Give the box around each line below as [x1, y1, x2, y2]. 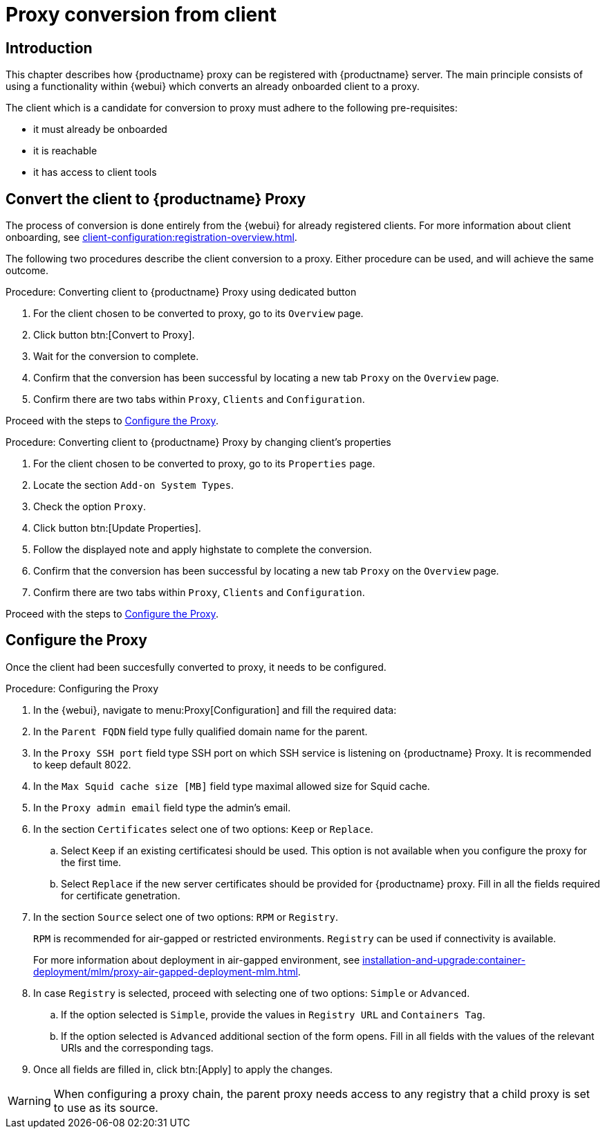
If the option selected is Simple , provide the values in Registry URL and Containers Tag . [61, 1008, 485, 1020]
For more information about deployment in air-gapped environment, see [33, 953, 360, 966]
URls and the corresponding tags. [61, 1041, 214, 1054]
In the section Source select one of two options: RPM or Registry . [33, 910, 339, 923]
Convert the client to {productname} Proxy [6, 190, 306, 208]
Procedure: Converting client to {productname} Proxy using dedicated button [6, 286, 357, 298]
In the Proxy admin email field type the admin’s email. [33, 801, 291, 813]
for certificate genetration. [61, 889, 180, 901]
